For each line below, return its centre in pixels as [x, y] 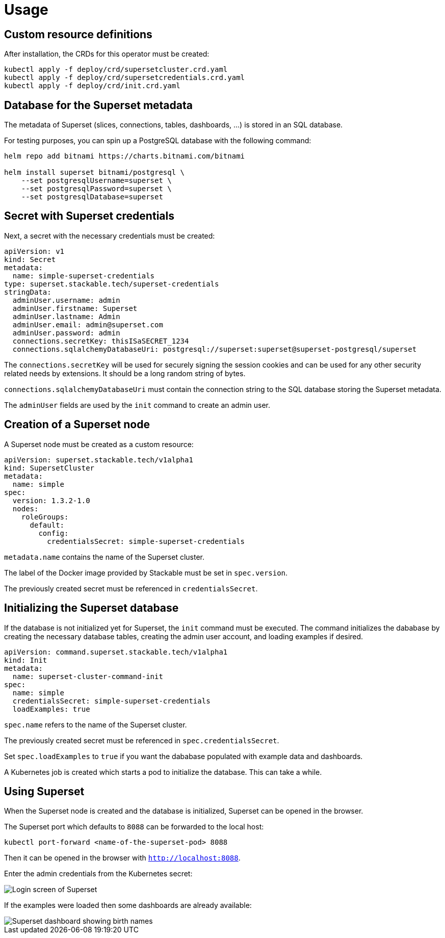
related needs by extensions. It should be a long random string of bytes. [125, 373]
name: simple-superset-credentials [84, 276]
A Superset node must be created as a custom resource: [99, 444]
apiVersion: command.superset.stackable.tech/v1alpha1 [116, 652]
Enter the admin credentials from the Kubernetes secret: [98, 874]
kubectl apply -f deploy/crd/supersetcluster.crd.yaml [116, 70]
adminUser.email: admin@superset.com [88, 324]
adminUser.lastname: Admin [66, 316]
